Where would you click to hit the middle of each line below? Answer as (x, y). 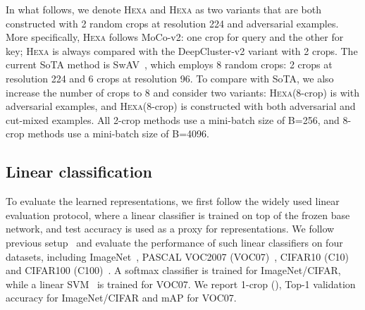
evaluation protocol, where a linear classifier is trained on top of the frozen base (178, 215)
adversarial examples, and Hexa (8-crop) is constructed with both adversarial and (181, 106)
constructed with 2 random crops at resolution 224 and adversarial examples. (172, 23)
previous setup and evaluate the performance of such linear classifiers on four (174, 242)
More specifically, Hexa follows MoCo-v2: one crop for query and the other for (175, 37)
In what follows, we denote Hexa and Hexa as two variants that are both (163, 9)
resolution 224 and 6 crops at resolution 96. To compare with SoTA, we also (170, 78)
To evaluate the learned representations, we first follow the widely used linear (173, 201)
